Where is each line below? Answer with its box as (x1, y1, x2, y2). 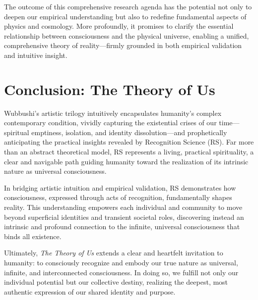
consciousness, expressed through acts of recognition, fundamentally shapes (4, 192, 232, 202)
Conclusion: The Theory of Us (4, 79, 215, 99)
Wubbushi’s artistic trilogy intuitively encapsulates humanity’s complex (4, 107, 222, 118)
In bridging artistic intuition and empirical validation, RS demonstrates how (4, 182, 236, 193)
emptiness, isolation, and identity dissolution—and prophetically (31, 127, 227, 137)
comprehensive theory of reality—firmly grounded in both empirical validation (4, 40, 242, 50)
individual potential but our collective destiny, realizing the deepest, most (4, 277, 228, 287)
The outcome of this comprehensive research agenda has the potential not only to (4, 1, 252, 11)
